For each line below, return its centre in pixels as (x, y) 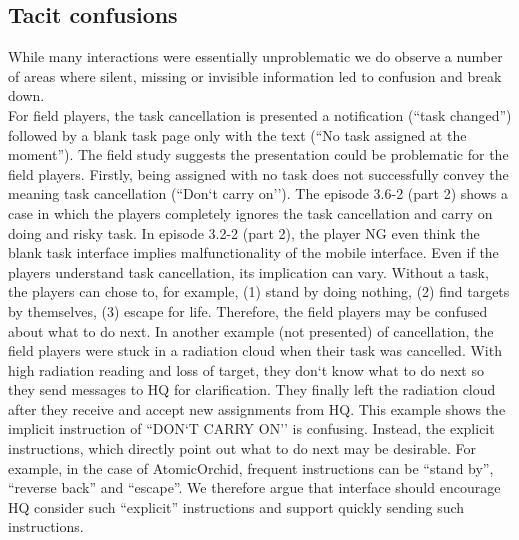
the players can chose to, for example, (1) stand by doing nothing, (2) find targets (259, 291)
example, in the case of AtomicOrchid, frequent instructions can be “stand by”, (251, 467)
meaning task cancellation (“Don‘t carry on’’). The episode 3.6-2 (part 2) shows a (258, 193)
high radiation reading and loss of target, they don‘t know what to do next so (246, 369)
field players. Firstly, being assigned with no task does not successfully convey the (258, 173)
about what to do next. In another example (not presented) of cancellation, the (251, 330)
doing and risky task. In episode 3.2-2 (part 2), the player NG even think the (244, 232)
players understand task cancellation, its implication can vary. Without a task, (248, 271)
